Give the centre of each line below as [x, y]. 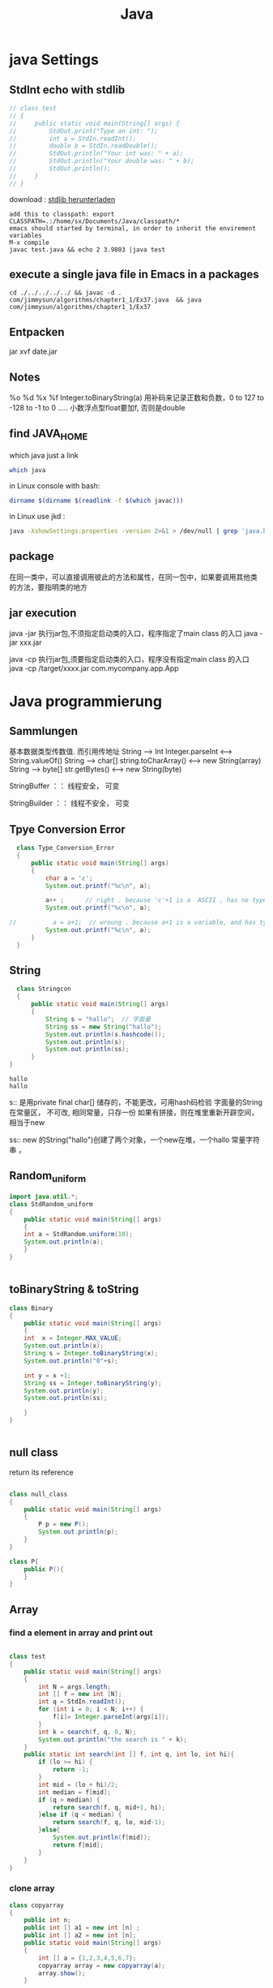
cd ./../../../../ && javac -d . [66, 293]
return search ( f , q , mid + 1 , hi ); [109, 1807]
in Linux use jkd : [37, 516]
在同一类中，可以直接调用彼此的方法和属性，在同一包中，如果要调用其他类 [133, 577]
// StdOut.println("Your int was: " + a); [96, 154]
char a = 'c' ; [69, 878]
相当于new [27, 1123]
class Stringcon [44, 989]
